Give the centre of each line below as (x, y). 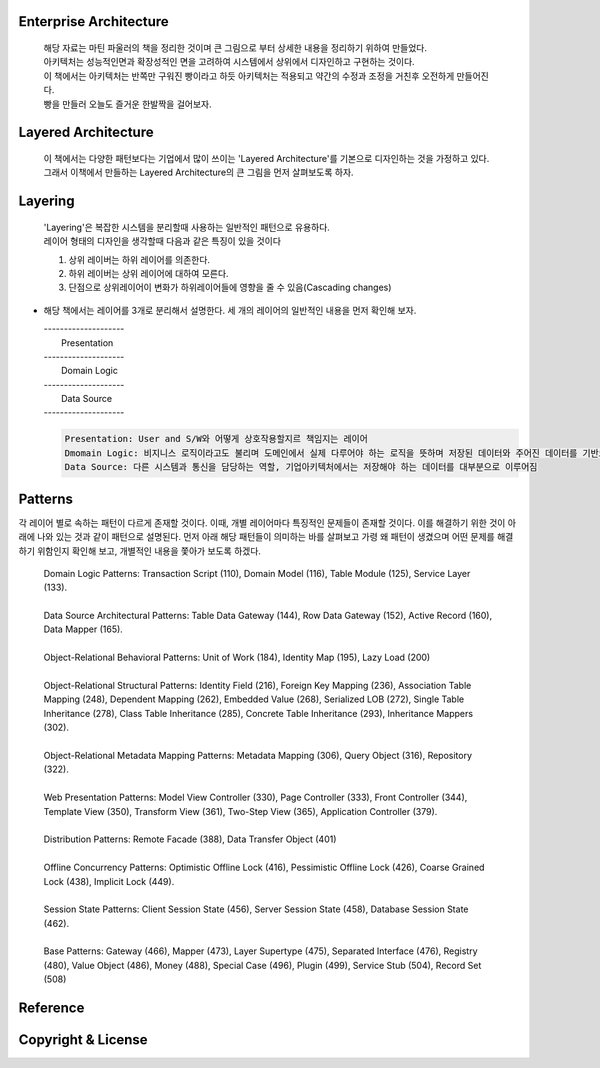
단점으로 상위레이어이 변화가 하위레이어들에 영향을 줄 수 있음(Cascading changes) (230, 287)
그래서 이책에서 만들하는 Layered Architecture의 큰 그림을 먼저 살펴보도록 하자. (198, 172)
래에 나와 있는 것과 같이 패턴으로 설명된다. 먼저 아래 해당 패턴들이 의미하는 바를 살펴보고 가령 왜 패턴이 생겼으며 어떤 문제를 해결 (266, 537)
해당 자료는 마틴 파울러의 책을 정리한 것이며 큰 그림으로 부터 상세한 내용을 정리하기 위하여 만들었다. (235, 48)
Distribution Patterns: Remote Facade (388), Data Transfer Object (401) (190, 839)
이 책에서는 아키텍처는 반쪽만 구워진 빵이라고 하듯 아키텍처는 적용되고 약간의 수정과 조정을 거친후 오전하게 (249, 76)
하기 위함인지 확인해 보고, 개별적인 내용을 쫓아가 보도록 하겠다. (140, 551)
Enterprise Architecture (93, 21)
